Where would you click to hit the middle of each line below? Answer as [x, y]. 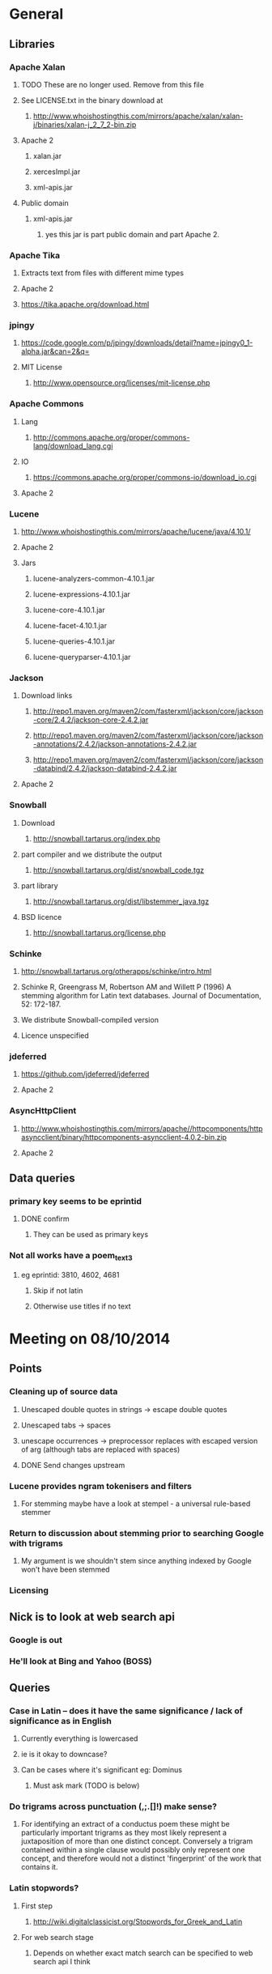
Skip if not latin [58, 1290]
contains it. [39, 1867]
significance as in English [61, 1721]
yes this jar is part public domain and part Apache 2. [132, 234]
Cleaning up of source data [64, 1392]
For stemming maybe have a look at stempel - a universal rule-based [136, 1504]
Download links [47, 696]
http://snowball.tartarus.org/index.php [97, 838]
